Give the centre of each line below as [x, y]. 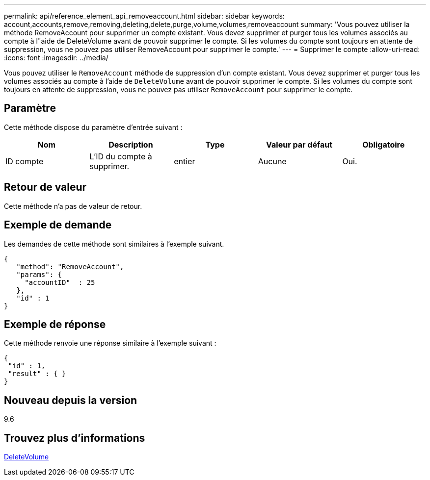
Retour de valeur [45, 187]
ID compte [25, 161]
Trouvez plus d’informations [75, 438]
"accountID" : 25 [60, 282]
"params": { [39, 274]
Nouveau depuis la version [71, 400]
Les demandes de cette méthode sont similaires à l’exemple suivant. [114, 244]
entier [185, 161]
